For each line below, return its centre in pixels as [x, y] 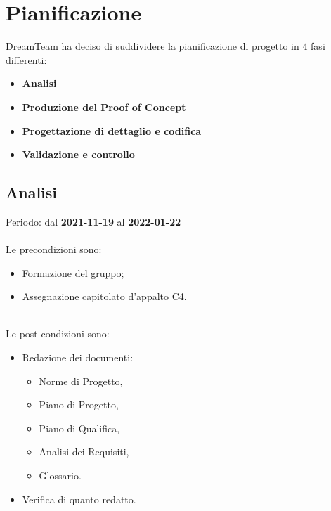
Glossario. [60, 476]
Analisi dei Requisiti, [84, 452]
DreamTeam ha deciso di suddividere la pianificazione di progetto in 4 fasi [165, 46]
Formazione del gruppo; [73, 272]
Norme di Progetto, [81, 381]
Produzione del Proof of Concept [104, 106]
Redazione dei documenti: [78, 357]
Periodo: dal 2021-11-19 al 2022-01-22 [93, 221]
